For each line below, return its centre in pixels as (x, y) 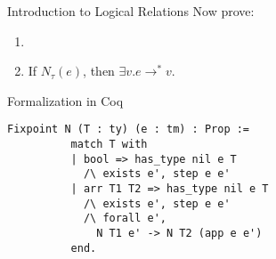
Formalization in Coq (65, 100)
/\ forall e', (125, 219)
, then (99, 71)
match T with (109, 145)
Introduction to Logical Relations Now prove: (131, 11)
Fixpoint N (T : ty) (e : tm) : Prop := (129, 129)
